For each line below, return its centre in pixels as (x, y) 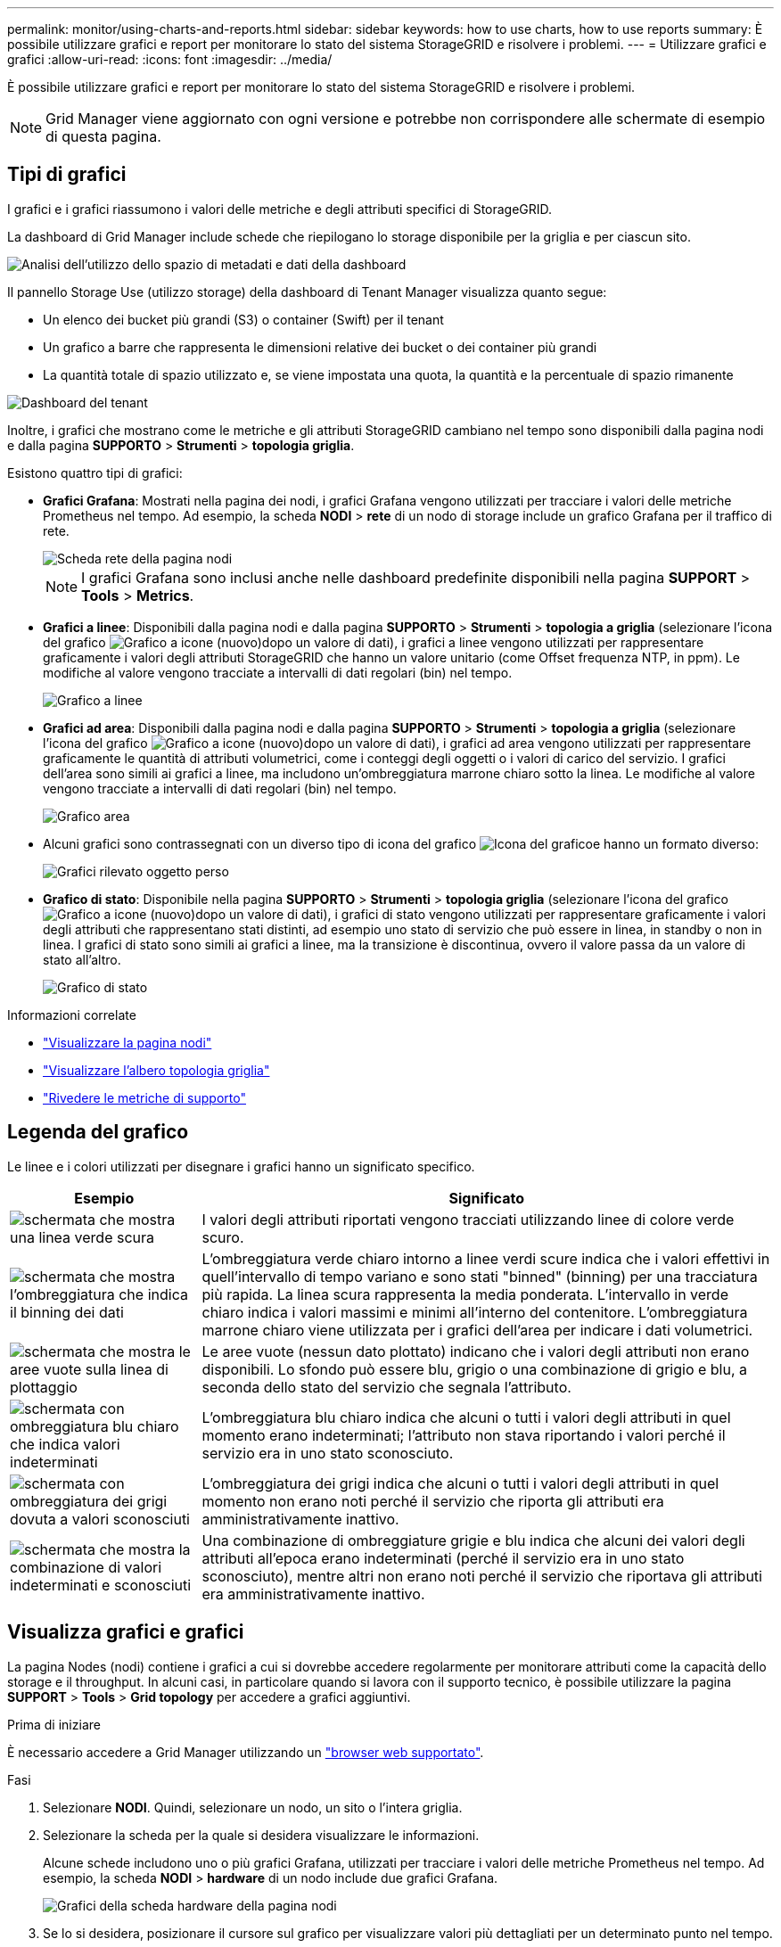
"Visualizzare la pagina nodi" (127, 1042)
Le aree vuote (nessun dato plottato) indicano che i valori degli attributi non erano (476, 1351)
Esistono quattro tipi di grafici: (95, 472)
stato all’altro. (82, 959)
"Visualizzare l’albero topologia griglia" (156, 1070)
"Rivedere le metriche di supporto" (144, 1097)
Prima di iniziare (54, 1724)
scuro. (223, 1237)
